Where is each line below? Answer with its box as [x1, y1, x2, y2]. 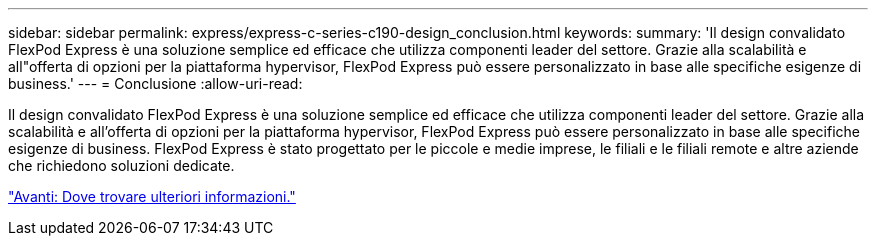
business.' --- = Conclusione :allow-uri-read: [8, 75, 303, 92]
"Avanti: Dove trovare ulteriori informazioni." [8, 188, 296, 205]
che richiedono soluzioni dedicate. [8, 157, 235, 174]
